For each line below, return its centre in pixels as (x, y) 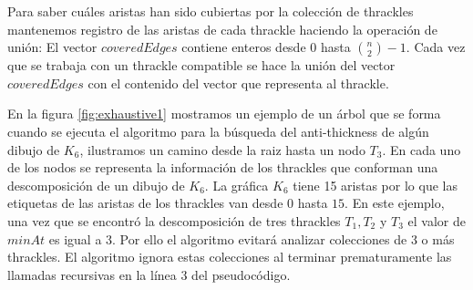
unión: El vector (52, 47)
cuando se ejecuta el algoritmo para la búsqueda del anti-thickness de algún (218, 131)
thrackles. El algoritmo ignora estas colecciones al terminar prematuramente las (230, 257)
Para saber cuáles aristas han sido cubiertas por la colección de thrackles (211, 11)
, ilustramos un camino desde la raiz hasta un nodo (222, 149)
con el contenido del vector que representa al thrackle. (238, 83)
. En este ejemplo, (395, 203)
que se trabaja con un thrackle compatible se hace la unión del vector (201, 65)
